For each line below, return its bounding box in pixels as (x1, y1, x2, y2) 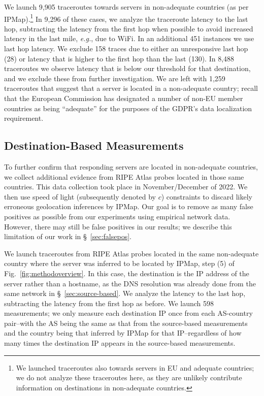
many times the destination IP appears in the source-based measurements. (4, 338, 236, 348)
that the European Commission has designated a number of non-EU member (4, 93, 243, 103)
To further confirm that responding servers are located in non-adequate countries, (4, 161, 258, 172)
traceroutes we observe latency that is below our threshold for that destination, (4, 63, 251, 74)
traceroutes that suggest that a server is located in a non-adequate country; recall (4, 83, 258, 93)
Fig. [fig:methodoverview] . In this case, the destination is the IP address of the (4, 268, 249, 278)
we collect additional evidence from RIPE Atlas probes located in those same (4, 171, 244, 182)
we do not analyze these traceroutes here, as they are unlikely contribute (16, 372, 242, 383)
